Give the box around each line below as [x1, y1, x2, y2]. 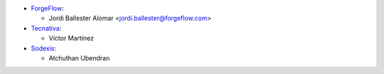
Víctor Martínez [48, 34, 95, 43]
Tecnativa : [31, 23, 62, 32]
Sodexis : [31, 43, 57, 53]
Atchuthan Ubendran [48, 53, 110, 62]
